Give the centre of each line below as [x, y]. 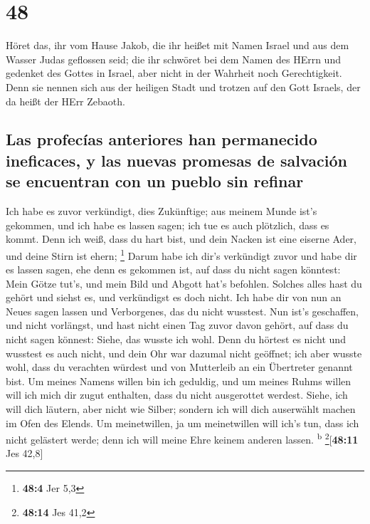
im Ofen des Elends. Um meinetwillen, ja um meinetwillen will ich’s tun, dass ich [183, 423]
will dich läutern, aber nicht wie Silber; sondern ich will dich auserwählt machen [181, 409]
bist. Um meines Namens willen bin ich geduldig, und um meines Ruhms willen [179, 381]
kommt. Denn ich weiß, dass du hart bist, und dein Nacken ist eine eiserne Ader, [181, 239]
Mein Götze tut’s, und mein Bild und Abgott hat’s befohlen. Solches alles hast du [184, 283]
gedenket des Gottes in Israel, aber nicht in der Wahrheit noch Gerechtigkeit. [174, 73]
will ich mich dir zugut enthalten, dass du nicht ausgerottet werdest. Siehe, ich [177, 395]
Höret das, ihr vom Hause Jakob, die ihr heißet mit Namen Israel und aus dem [178, 45]
